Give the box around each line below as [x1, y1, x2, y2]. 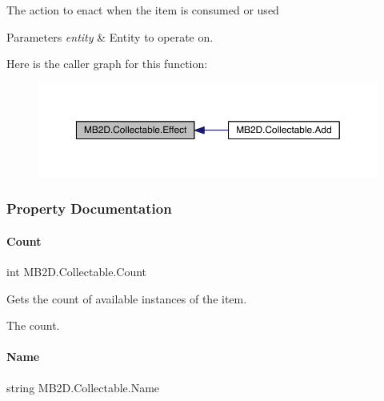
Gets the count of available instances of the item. [6, 290, 247, 307]
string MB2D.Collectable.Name [6, 379, 160, 395]
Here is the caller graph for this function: [6, 55, 208, 72]
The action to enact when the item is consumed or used [6, 2, 279, 18]
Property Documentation [6, 198, 172, 219]
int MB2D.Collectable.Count [6, 263, 147, 279]
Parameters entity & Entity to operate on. [6, 28, 214, 45]
